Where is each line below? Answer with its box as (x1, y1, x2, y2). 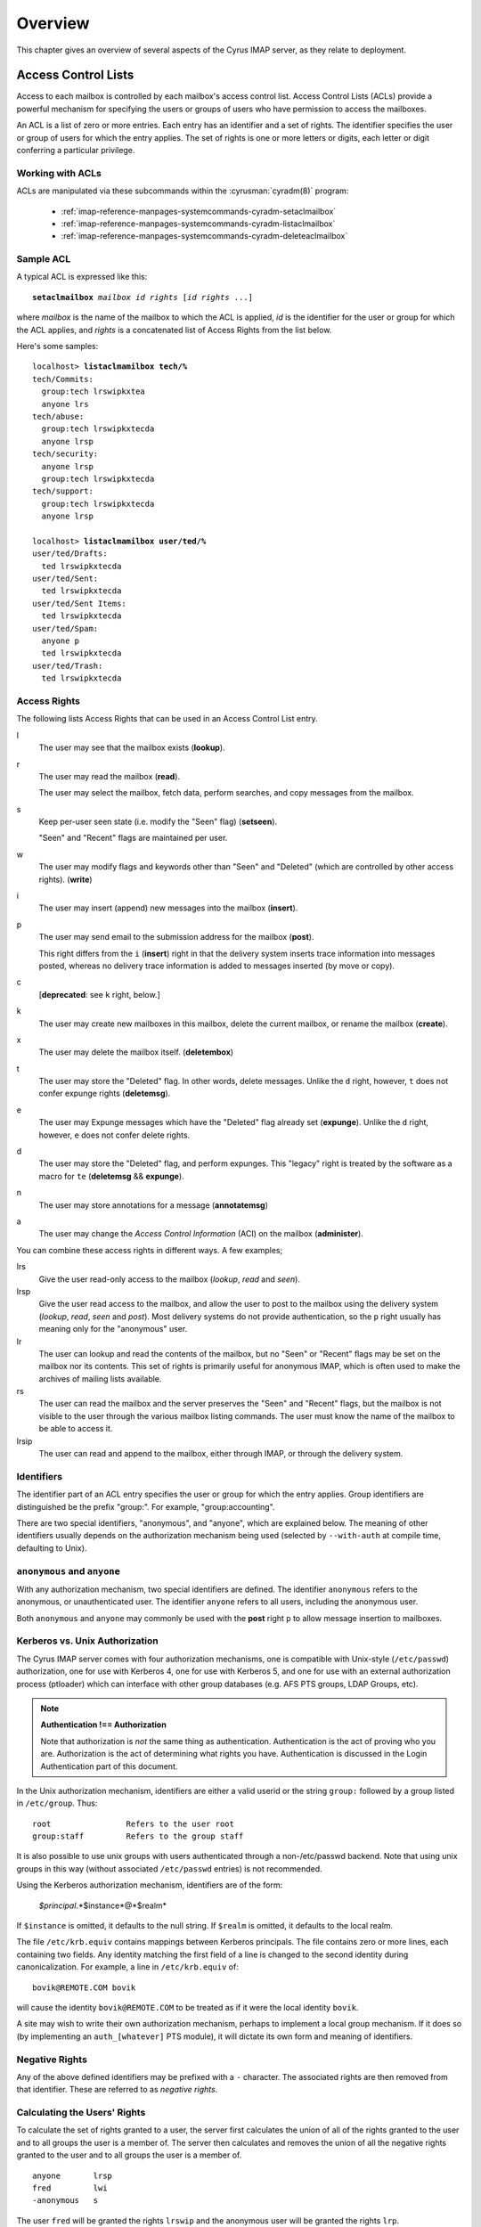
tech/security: (32, 449, 99, 459)
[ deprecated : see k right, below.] (38, 989, 160, 999)
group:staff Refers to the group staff (32, 1831, 244, 1841)
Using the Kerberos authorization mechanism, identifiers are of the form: (16, 1880, 283, 1890)
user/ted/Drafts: (32, 549, 108, 559)
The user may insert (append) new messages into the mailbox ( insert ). (38, 902, 298, 913)
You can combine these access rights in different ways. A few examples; (16, 1244, 283, 1255)
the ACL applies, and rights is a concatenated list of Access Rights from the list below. (16, 324, 332, 335)
